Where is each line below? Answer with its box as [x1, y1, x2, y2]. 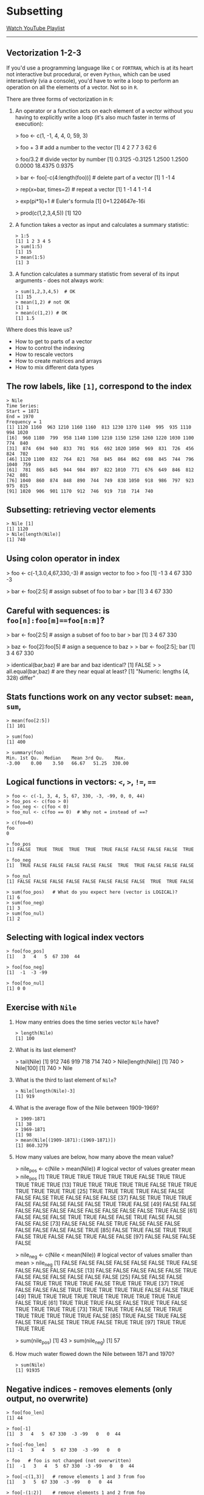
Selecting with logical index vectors [6, 932, 144, 943]
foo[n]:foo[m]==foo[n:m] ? [6, 615, 105, 626]
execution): [15, 120, 44, 127]
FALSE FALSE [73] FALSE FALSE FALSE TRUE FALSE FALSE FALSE [15, 1219, 181, 1227]
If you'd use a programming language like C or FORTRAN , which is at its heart [6, 64, 193, 71]
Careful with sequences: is [6, 605, 110, 616]
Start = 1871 [6, 408, 39, 414]
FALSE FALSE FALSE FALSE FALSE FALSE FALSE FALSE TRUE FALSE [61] [15, 1207, 197, 1214]
